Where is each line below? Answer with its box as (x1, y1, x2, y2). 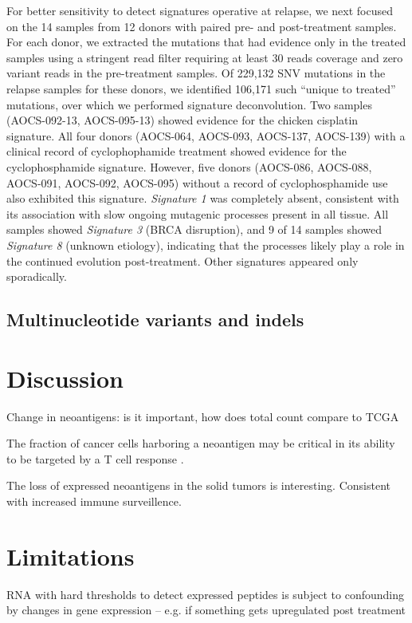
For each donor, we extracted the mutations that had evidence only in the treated (6, 34, 406, 50)
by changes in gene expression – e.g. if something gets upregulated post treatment (6, 601, 406, 618)
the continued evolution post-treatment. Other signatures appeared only (6, 252, 359, 269)
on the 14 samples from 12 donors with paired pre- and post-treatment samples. (6, 18, 397, 34)
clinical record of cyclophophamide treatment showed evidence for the (6, 143, 347, 160)
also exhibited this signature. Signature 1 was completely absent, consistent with (6, 190, 399, 207)
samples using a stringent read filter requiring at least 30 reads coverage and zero (6, 49, 403, 65)
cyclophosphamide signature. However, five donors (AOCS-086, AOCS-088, (6, 158, 372, 175)
